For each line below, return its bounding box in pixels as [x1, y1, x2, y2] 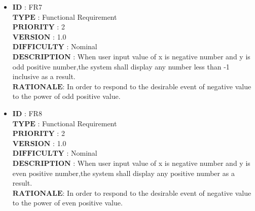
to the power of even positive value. [12, 197, 123, 208]
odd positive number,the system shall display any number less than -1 [12, 61, 230, 72]
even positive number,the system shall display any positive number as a [12, 167, 235, 178]
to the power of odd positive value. [12, 91, 121, 101]
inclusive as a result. [12, 71, 76, 82]
